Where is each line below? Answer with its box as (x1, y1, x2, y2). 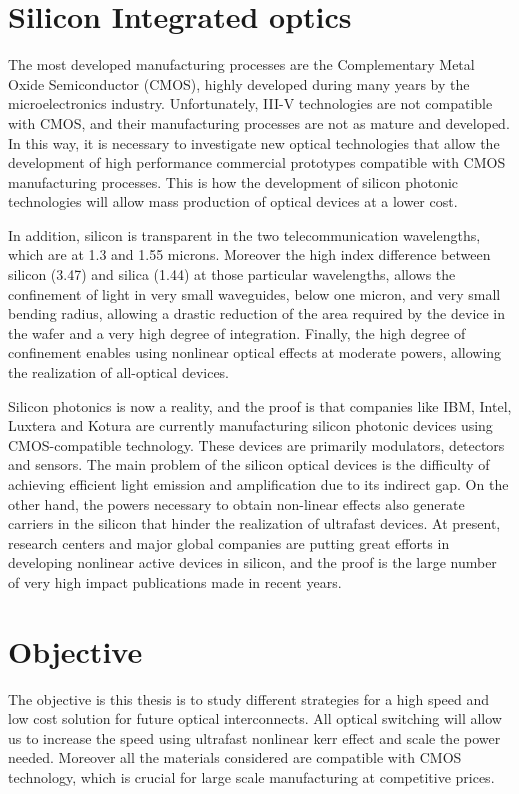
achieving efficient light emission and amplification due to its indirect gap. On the (8, 474, 509, 494)
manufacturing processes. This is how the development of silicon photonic (8, 171, 459, 192)
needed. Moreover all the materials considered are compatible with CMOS (8, 747, 462, 768)
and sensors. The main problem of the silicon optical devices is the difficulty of (8, 454, 490, 475)
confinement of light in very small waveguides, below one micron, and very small (8, 283, 501, 304)
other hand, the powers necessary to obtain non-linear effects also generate (8, 493, 465, 514)
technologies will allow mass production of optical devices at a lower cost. (8, 191, 458, 212)
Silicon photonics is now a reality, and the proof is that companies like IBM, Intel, (8, 395, 512, 416)
